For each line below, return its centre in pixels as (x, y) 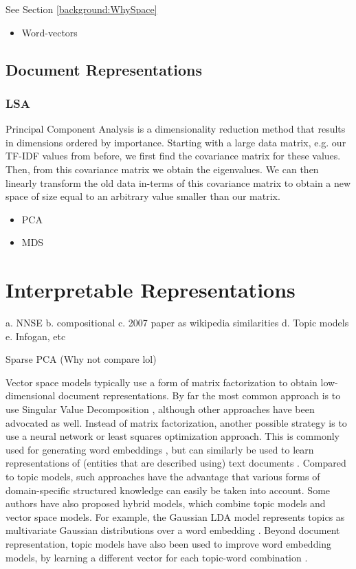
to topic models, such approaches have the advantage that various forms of (163, 476)
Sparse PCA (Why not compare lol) (81, 359)
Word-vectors (49, 32)
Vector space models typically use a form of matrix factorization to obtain (162, 382)
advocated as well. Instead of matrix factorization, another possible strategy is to (176, 422)
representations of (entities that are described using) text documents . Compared (176, 463)
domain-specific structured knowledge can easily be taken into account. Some (168, 490)
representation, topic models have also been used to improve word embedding (169, 543)
